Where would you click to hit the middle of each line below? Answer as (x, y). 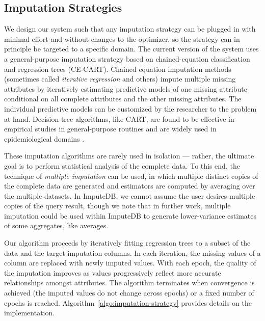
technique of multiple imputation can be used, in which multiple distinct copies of (131, 176)
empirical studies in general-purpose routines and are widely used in (110, 129)
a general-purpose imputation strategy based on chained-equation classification (127, 58)
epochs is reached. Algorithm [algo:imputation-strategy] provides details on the (128, 302)
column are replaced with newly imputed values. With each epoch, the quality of (130, 263)
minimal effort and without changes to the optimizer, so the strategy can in (122, 38)
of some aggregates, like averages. (56, 225)
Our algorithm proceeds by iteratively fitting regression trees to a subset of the (127, 243)
